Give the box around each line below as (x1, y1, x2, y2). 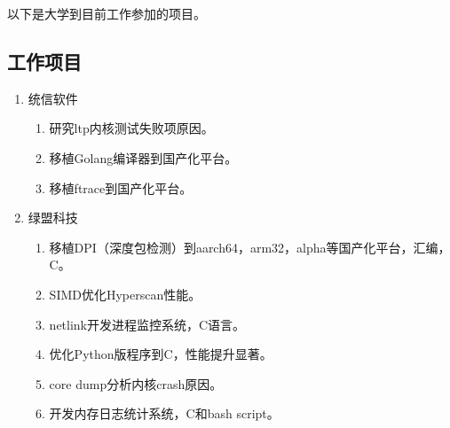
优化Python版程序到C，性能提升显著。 (49, 345, 272, 363)
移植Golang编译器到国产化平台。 (49, 148, 238, 167)
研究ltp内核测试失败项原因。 (49, 119, 214, 137)
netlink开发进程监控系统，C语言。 (49, 315, 246, 333)
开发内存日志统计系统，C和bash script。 (49, 404, 280, 423)
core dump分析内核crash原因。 (49, 374, 223, 393)
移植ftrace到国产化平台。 (49, 178, 193, 197)
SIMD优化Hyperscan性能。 (49, 284, 201, 303)
